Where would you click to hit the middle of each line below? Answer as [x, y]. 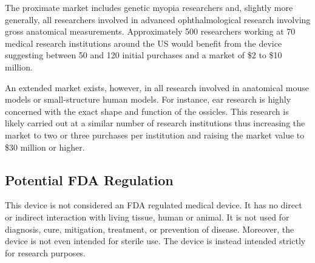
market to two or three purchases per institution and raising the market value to [155, 135]
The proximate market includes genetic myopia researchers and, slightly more [149, 7]
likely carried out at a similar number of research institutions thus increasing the [155, 123]
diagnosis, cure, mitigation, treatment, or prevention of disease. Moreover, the [150, 229]
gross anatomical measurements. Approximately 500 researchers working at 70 [150, 31]
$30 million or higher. [45, 147]
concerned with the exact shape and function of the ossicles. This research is [147, 111]
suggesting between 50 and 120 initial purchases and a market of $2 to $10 [144, 55]
